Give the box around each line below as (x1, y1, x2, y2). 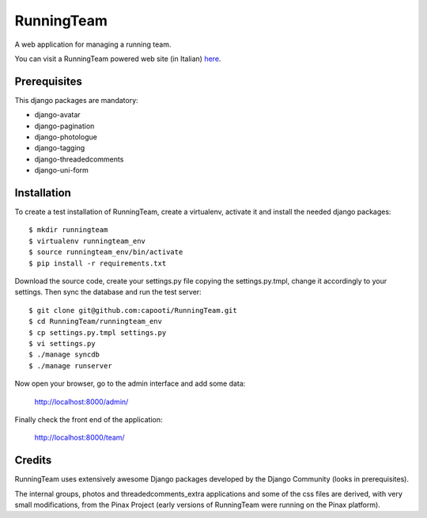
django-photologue (34, 132, 98, 142)
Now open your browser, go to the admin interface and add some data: (14, 379, 246, 388)
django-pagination (34, 121, 95, 131)
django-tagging (34, 143, 85, 153)
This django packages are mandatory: (14, 95, 138, 105)
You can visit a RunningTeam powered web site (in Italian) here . (14, 54, 221, 63)
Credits (14, 454, 52, 467)
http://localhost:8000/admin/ (34, 397, 129, 406)
